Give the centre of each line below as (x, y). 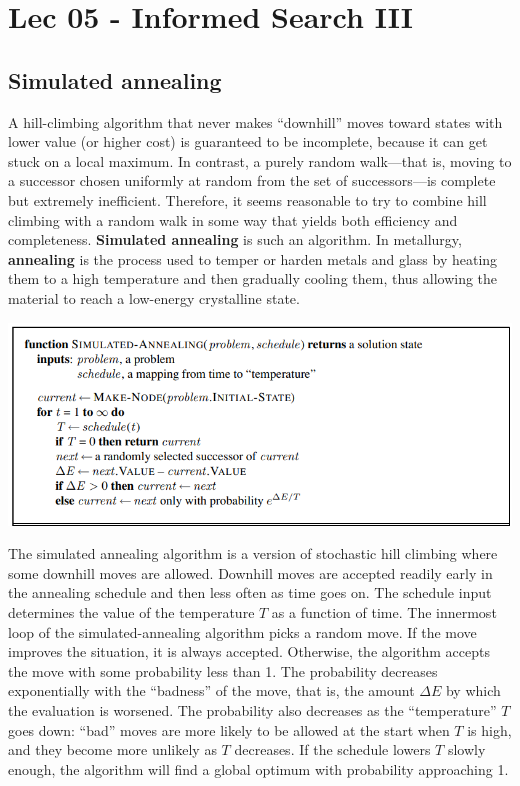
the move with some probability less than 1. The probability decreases (223, 670)
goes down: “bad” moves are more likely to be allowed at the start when (229, 729)
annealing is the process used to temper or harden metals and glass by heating (253, 258)
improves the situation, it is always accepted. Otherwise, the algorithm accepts (249, 651)
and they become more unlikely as (112, 749)
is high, (489, 729)
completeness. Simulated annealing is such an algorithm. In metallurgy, (235, 239)
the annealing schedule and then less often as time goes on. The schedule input (250, 592)
